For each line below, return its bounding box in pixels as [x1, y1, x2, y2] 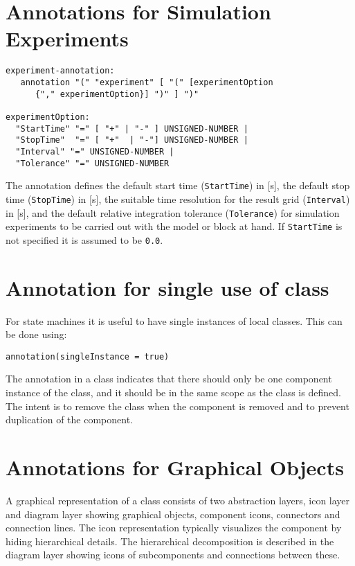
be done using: [6, 327, 67, 342]
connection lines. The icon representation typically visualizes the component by [6, 520, 342, 535]
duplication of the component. [6, 412, 133, 427]
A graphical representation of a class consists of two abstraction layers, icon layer [6, 493, 350, 507]
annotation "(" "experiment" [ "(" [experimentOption [20, 77, 273, 87]
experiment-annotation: [6, 66, 115, 76]
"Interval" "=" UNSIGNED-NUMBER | [15, 146, 174, 157]
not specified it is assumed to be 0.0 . [6, 232, 163, 247]
